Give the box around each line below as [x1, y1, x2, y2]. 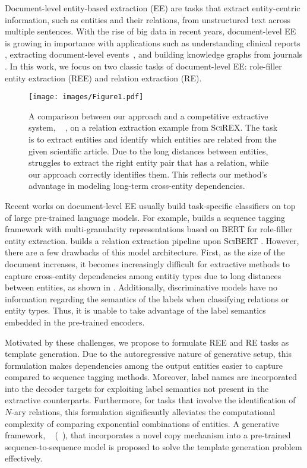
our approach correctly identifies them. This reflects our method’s [29, 167, 267, 180]
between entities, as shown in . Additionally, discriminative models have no [5, 281, 277, 293]
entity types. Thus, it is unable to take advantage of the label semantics [5, 304, 266, 317]
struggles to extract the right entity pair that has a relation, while [29, 156, 269, 169]
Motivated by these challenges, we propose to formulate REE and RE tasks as [5, 336, 289, 348]
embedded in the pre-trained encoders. [5, 315, 145, 328]
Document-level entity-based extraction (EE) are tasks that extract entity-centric [5, 2, 300, 14]
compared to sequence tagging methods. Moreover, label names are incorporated [5, 371, 297, 383]
